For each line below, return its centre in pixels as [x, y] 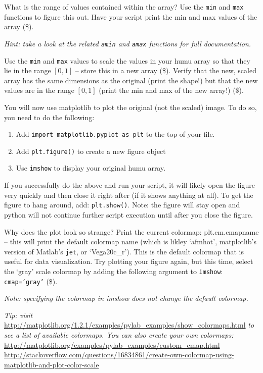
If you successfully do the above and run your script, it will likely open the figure [129, 185]
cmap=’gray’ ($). [31, 281]
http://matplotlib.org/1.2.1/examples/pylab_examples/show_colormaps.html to [129, 325]
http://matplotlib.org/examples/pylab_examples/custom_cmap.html [112, 344]
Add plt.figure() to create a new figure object [91, 151]
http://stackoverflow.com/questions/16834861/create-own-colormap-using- [119, 355]
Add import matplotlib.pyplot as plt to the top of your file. [115, 134]
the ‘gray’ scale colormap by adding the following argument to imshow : [114, 271]
